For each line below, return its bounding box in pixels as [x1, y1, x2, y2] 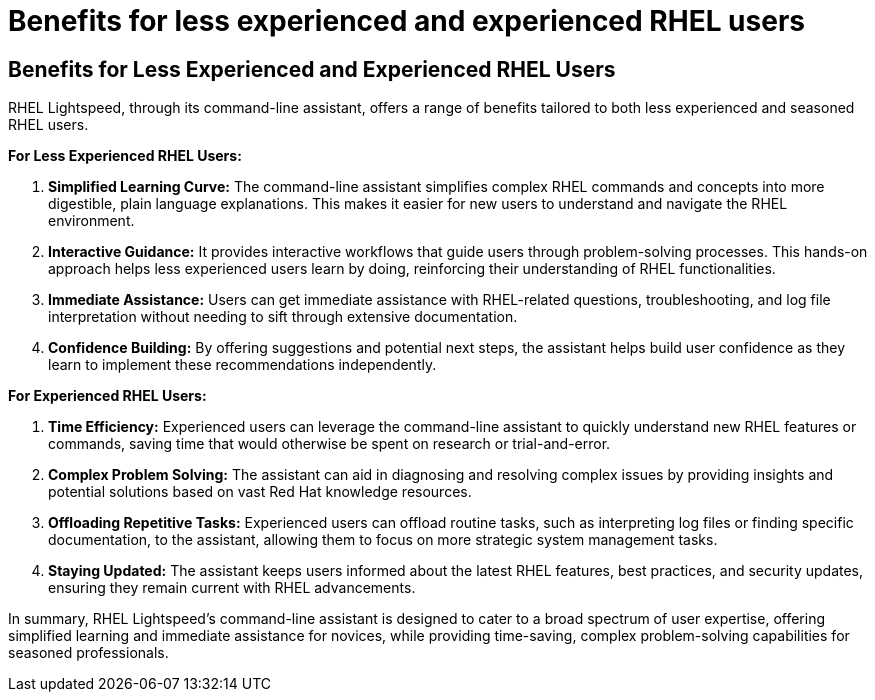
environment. [48, 212, 135, 230]
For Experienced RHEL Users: [8, 387, 207, 405]
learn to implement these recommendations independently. [48, 356, 437, 374]
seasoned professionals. [8, 644, 169, 662]
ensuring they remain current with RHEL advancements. [48, 579, 416, 597]
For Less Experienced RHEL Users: [8, 147, 242, 165]
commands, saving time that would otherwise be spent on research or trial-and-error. [48, 435, 611, 453]
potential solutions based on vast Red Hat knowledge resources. [48, 483, 472, 501]
